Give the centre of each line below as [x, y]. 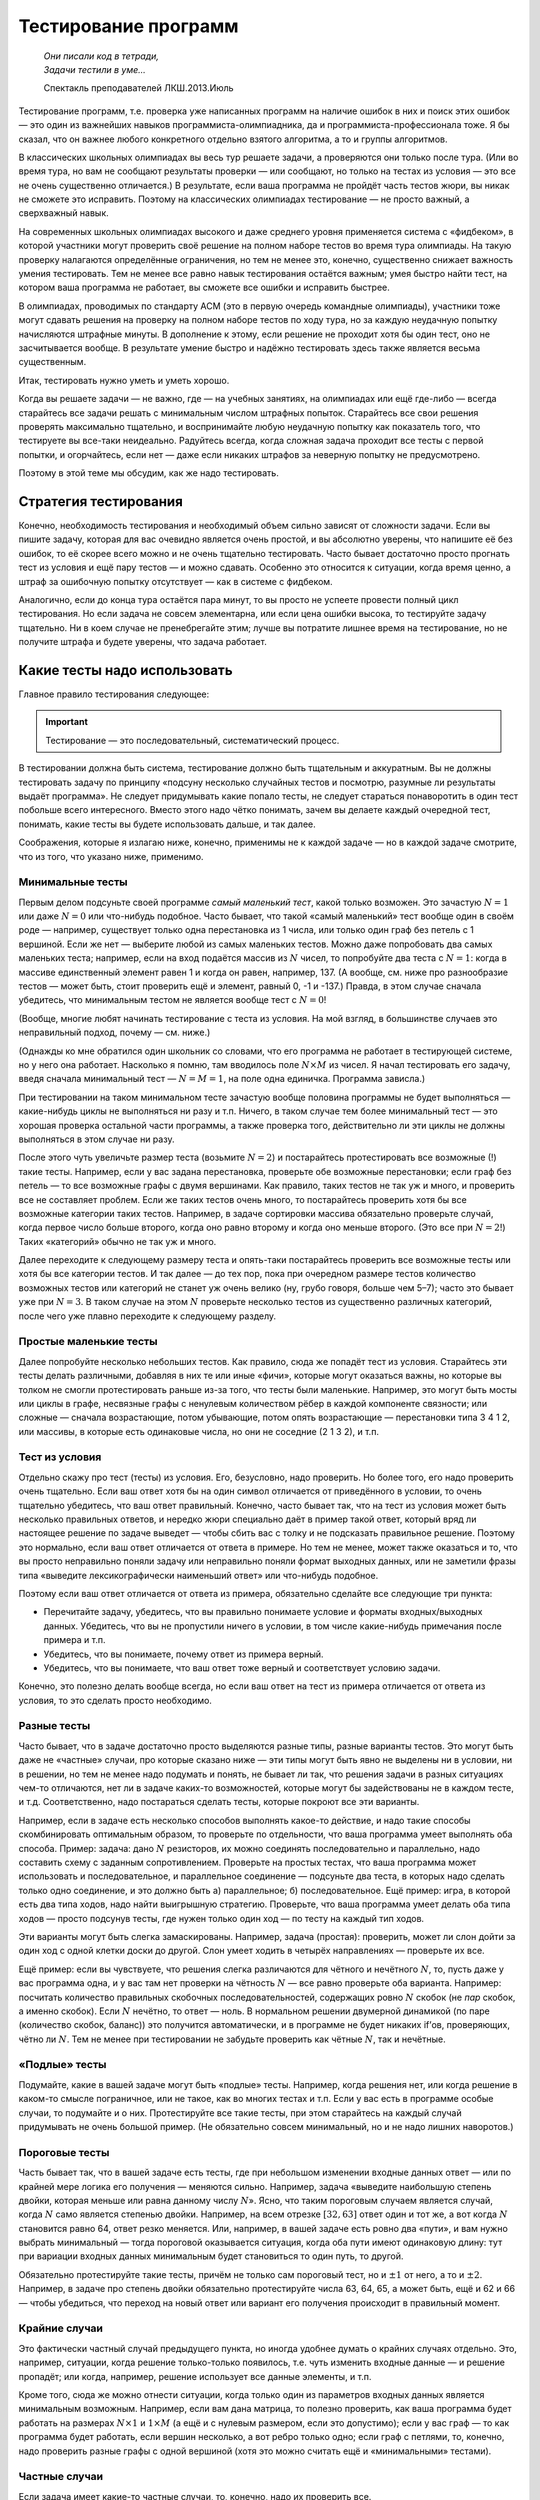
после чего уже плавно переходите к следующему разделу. [147, 1316]
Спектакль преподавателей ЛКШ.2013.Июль [138, 88]
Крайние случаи [61, 2328]
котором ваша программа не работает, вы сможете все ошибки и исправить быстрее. [204, 287]
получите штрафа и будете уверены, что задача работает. [142, 642]
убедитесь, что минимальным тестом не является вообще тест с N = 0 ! [172, 1000]
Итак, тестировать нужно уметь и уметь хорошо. [124, 380]
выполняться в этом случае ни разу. [96, 1139]
